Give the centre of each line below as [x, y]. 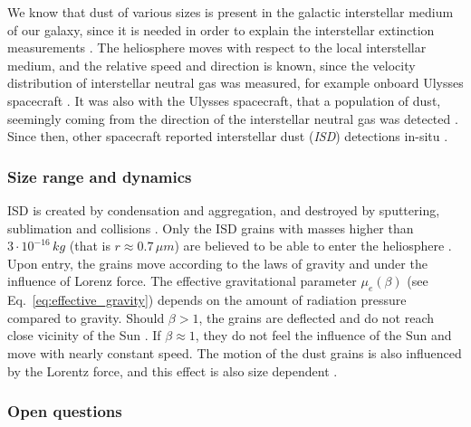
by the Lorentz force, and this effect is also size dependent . [173, 370]
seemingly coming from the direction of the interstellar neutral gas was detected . [233, 118]
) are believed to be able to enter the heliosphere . [313, 246]
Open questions [65, 411]
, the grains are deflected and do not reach [316, 317]
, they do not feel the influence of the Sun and [323, 335]
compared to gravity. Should [86, 317]
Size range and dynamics [100, 176]
